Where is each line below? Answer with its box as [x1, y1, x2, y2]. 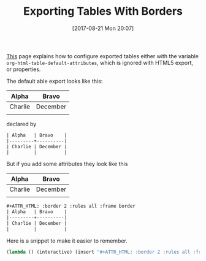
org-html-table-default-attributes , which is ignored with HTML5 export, [6, 59, 194, 66]
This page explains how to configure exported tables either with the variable [6, 52, 199, 59]
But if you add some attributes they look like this [6, 161, 128, 168]
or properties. [6, 66, 41, 73]
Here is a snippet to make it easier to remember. [6, 237, 128, 244]
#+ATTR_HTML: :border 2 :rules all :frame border [6, 203, 136, 210]
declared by [6, 120, 37, 127]
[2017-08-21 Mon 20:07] [72, 25, 134, 32]
